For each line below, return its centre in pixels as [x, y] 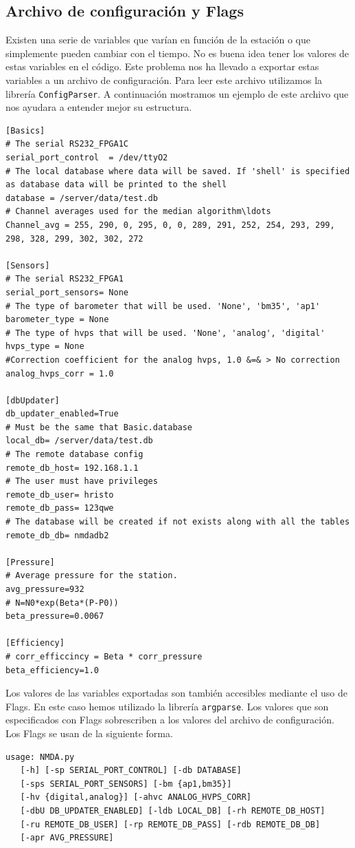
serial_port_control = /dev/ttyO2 [87, 158]
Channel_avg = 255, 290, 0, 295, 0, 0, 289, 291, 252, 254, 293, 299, [170, 225]
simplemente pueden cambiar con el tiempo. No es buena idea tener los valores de [177, 53]
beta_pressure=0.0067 [55, 616]
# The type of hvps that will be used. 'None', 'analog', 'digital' [165, 333]
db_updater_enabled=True [62, 414]
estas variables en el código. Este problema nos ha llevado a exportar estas [162, 66]
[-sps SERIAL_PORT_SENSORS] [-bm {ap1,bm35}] [126, 784]
